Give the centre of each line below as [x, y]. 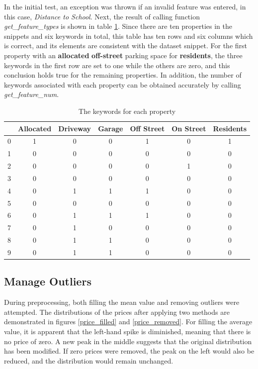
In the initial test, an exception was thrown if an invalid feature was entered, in [125, 6]
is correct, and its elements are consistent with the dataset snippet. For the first [126, 46]
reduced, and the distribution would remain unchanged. [89, 360]
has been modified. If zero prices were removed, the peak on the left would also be [129, 351]
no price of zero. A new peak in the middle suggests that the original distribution [128, 341]
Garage [111, 128]
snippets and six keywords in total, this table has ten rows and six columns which [129, 36]
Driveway [75, 128]
